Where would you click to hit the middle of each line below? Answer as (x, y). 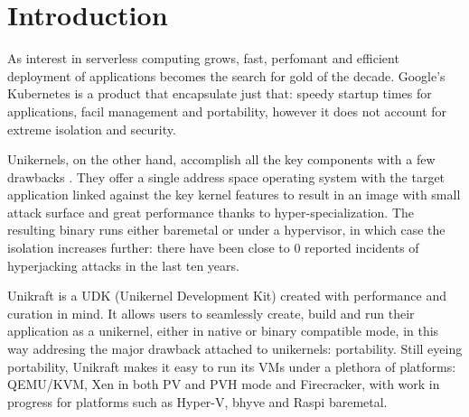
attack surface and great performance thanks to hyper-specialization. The (211, 212)
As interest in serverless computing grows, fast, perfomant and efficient (203, 58)
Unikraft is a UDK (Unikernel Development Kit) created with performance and (227, 296)
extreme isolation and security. (92, 129)
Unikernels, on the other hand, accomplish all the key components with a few (221, 159)
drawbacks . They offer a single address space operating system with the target (226, 176)
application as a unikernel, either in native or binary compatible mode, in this (223, 331)
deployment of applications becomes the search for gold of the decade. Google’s (226, 75)
